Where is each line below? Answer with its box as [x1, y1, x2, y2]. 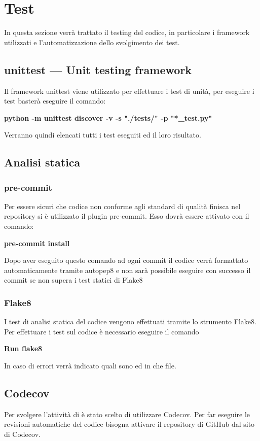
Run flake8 [4, 343, 43, 354]
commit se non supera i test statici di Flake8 [4, 275, 143, 285]
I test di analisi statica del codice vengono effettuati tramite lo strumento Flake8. [4, 316, 256, 327]
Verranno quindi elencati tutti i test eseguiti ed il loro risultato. [4, 129, 201, 140]
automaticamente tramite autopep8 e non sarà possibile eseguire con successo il [4, 264, 251, 275]
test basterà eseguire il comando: [4, 95, 106, 106]
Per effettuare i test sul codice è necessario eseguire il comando [4, 326, 199, 336]
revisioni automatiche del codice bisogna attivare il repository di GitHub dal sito [4, 419, 255, 429]
